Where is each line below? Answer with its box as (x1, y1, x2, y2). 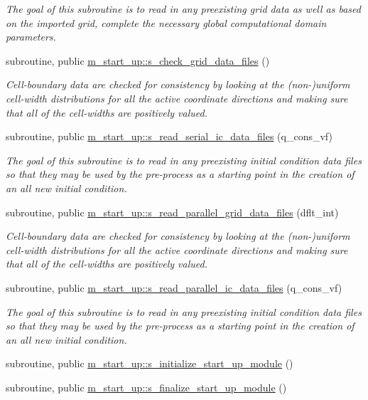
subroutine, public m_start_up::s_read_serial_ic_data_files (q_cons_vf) (6, 129, 332, 144)
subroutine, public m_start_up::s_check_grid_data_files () (6, 53, 270, 68)
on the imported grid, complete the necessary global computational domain (6, 15, 327, 30)
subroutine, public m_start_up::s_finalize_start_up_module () (6, 379, 287, 394)
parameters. (6, 29, 56, 44)
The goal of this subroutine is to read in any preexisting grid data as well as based (6, 1, 361, 16)
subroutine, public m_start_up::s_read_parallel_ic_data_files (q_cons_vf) (6, 280, 342, 295)
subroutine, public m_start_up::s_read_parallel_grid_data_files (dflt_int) (6, 204, 339, 219)
